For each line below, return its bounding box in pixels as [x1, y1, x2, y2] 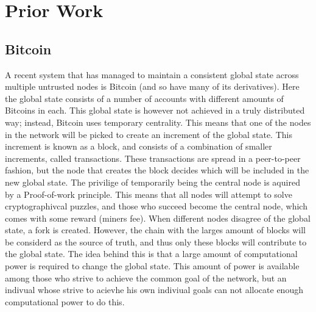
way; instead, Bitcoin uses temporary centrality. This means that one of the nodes [5, 115, 311, 128]
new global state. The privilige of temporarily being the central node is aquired [5, 175, 300, 188]
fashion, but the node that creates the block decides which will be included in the [5, 164, 309, 176]
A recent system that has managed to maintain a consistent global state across [5, 68, 299, 81]
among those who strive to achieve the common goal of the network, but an [5, 271, 287, 284]
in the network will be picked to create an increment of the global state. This [5, 128, 292, 140]
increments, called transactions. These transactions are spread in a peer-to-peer [5, 151, 301, 164]
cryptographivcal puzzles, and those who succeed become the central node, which [5, 200, 307, 212]
